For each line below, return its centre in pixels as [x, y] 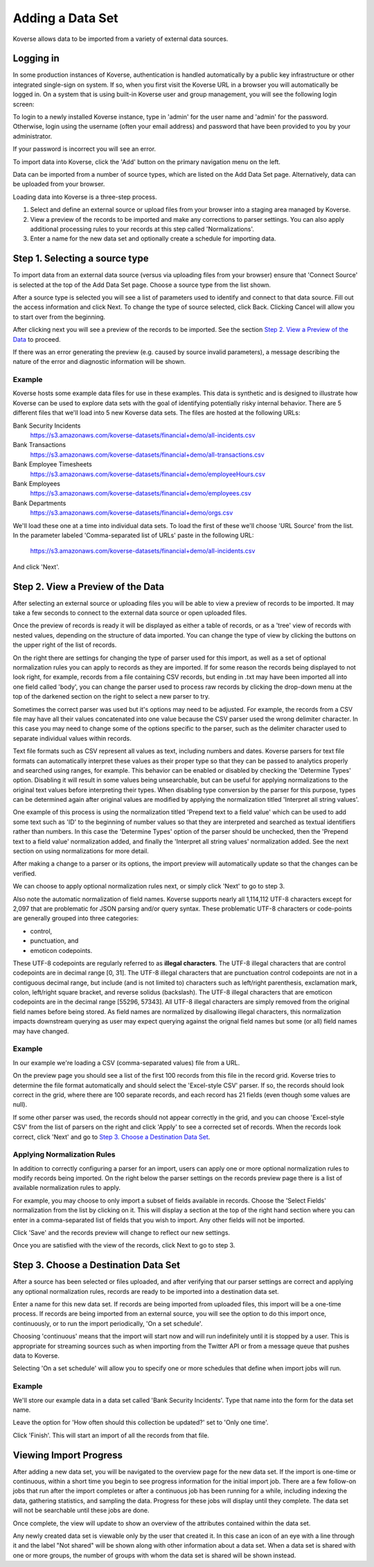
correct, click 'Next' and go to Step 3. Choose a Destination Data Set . [112, 1137]
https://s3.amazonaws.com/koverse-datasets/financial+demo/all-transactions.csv [147, 455]
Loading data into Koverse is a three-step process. [85, 197]
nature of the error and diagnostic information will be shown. [99, 362]
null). [20, 1105]
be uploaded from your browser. [59, 184]
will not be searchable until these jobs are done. [81, 1510]
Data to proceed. [37, 339]
